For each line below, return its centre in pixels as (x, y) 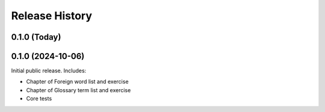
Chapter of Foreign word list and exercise (77, 82)
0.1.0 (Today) (36, 37)
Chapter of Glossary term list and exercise (79, 90)
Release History (52, 16)
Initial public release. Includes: (49, 71)
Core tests (39, 99)
